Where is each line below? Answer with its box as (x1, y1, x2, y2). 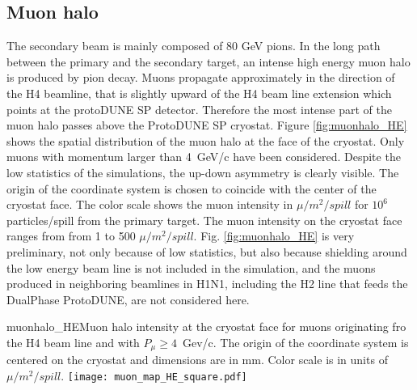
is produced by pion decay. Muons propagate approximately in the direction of (6, 69, 395, 86)
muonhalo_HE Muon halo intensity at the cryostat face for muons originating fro (6, 318, 406, 335)
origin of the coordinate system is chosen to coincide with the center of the (6, 180, 377, 197)
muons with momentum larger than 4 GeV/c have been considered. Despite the (6, 148, 401, 165)
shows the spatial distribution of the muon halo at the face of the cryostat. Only (6, 132, 405, 149)
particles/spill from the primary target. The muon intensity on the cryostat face (6, 211, 402, 228)
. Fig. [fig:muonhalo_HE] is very (193, 227, 355, 244)
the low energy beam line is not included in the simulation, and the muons (6, 259, 376, 276)
